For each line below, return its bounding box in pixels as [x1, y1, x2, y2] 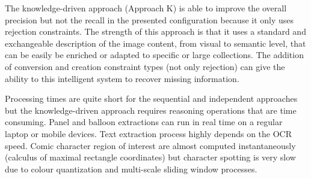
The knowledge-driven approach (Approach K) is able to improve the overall [5, 2, 287, 14]
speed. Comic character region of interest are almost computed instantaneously [5, 139, 296, 151]
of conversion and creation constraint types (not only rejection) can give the [5, 60, 285, 72]
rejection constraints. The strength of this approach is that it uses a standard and [5, 25, 306, 38]
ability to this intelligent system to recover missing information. [5, 72, 239, 84]
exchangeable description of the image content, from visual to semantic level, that [5, 37, 306, 49]
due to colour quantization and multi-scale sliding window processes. [5, 162, 257, 175]
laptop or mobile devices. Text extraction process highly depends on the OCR [5, 127, 292, 139]
